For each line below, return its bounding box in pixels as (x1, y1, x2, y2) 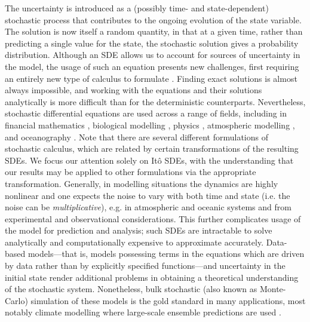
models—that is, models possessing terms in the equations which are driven (27, 247, 305, 260)
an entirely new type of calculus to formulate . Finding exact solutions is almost (5, 72, 297, 84)
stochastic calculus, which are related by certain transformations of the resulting (5, 142, 299, 155)
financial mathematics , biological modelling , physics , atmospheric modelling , (5, 118, 295, 131)
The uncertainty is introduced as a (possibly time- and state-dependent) (5, 2, 269, 14)
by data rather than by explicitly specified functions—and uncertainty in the (5, 259, 286, 272)
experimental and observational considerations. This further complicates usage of (5, 212, 301, 225)
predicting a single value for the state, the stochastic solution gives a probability (5, 36, 299, 49)
